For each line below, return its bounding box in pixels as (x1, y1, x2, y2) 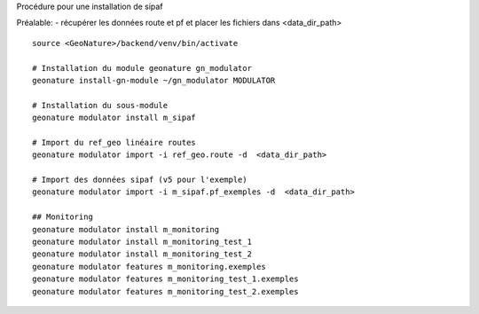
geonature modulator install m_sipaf (32, 113, 197, 123)
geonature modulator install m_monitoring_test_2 (32, 249, 253, 259)
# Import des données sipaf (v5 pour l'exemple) (32, 175, 247, 185)
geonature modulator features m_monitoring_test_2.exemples (32, 287, 299, 296)
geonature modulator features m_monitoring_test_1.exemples (32, 274, 299, 284)
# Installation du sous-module (32, 100, 169, 110)
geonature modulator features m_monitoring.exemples (32, 262, 266, 271)
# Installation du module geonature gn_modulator (32, 63, 253, 73)
